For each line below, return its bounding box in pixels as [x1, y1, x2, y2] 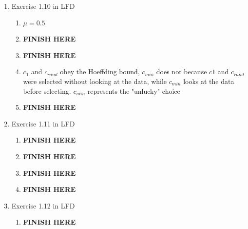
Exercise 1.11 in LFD [11, 118, 75, 128]
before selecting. [23, 85, 71, 96]
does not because [156, 66, 207, 77]
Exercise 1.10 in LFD [11, 1, 75, 11]
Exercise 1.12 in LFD [11, 200, 75, 210]
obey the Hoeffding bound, [60, 66, 140, 77]
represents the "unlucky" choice [87, 85, 180, 96]
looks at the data [183, 76, 234, 86]
